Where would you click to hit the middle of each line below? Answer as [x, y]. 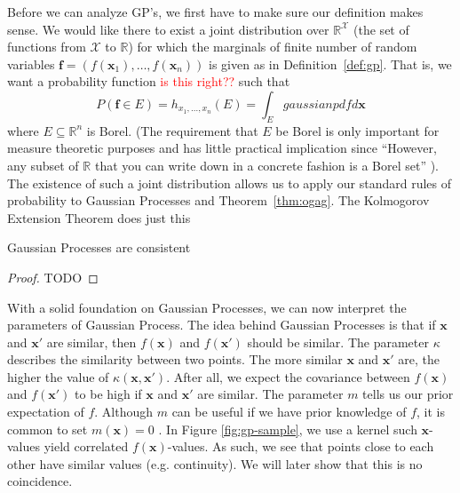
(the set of [381, 29]
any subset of [43, 165]
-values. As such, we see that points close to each [301, 446]
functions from [47, 47]
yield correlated [86, 446]
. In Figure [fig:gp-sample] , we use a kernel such [288, 429]
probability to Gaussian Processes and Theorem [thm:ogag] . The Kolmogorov [218, 200]
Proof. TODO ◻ [53, 277]
